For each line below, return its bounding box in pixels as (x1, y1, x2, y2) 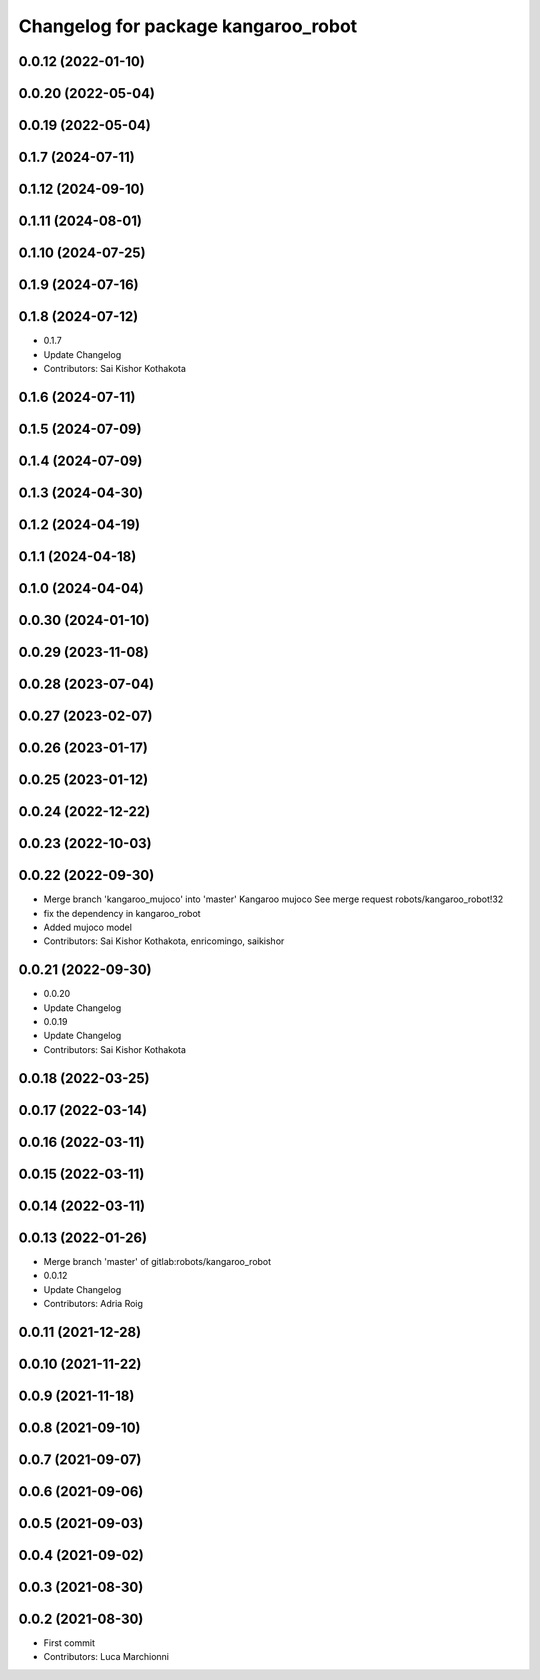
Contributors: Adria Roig (43, 1297, 144, 1309)
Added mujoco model (43, 921, 132, 933)
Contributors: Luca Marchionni (43, 1651, 170, 1663)
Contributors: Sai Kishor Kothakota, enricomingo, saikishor (43, 935, 285, 947)
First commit (43, 1636, 95, 1649)
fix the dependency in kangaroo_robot (43, 907, 201, 919)
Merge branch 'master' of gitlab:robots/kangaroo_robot (43, 1255, 272, 1267)
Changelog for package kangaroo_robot (18, 15, 358, 37)
